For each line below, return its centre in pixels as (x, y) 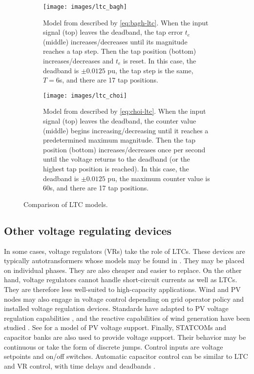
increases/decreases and (78, 61)
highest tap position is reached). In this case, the (116, 169)
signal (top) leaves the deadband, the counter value (120, 121)
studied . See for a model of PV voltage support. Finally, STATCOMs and (115, 327)
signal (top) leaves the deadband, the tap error (113, 32)
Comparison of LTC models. (66, 204)
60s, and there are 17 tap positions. (96, 188)
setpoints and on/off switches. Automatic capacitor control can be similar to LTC (126, 356)
